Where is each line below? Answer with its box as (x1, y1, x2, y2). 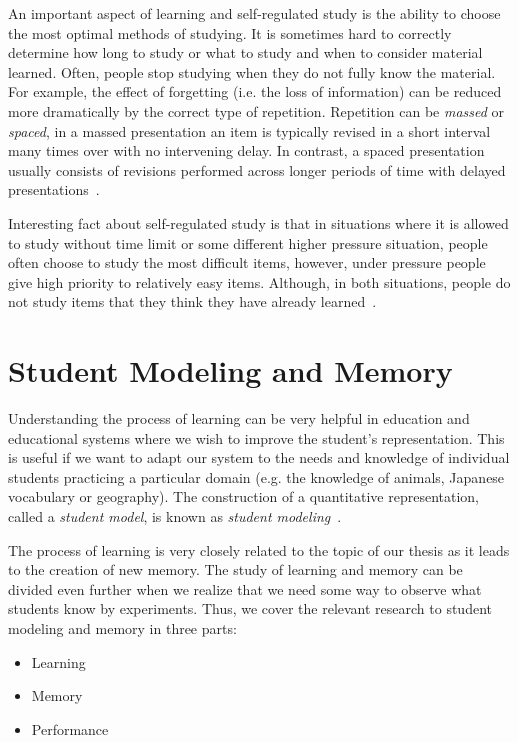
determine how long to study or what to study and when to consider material (8, 42, 483, 63)
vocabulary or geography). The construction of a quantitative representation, (8, 486, 479, 507)
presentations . (8, 179, 100, 200)
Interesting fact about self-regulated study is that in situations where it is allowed (8, 212, 509, 233)
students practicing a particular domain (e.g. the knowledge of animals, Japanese (8, 466, 505, 487)
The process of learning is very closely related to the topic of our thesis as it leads (8, 539, 510, 560)
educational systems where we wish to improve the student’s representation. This (8, 427, 505, 448)
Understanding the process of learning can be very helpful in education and (8, 408, 470, 429)
